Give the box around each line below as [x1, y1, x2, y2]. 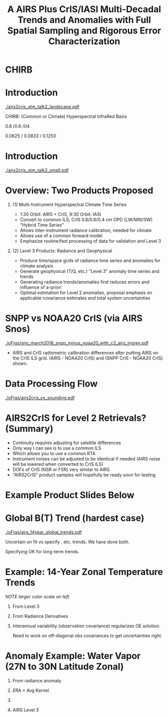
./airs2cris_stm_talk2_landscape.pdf [5, 104, 80, 110]
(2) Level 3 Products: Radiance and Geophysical [12, 248, 112, 254]
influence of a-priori [20, 284, 62, 290]
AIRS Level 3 [12, 706, 39, 713]
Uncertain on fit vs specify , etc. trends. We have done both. [5, 539, 130, 545]
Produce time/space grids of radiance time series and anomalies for [20, 258, 160, 263]
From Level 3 [12, 603, 40, 609]
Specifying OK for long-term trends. [5, 548, 80, 554]
